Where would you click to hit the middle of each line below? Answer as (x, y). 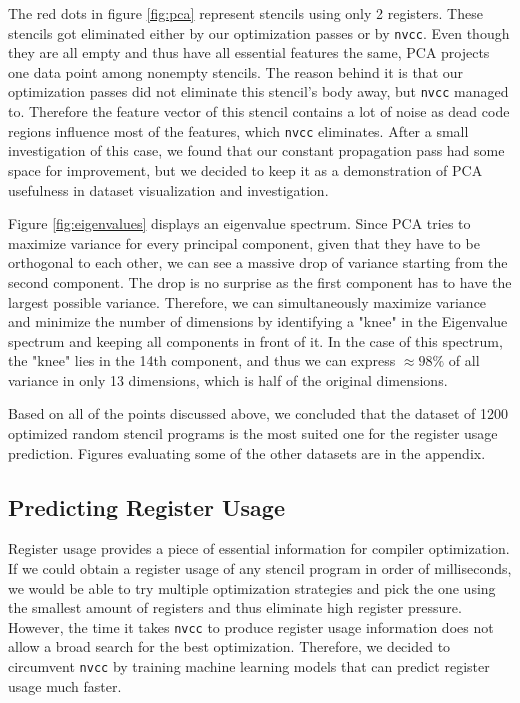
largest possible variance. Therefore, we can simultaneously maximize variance (247, 301)
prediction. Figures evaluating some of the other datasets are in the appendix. (247, 452)
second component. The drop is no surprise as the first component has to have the (260, 281)
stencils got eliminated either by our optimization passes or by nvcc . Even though (259, 32)
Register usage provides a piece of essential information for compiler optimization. (259, 548)
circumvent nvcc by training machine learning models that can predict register (249, 666)
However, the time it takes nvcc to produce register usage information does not (251, 626)
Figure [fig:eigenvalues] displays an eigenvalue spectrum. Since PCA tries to (239, 223)
